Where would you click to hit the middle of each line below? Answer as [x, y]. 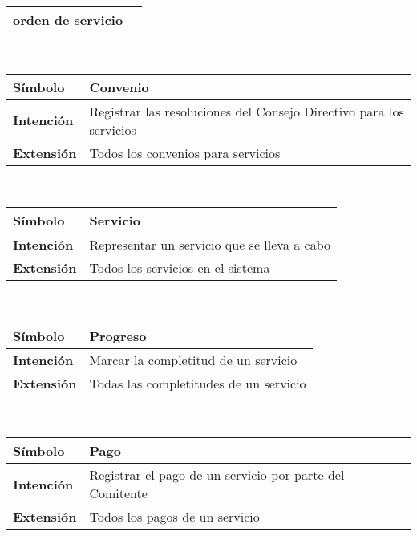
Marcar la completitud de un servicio [193, 359]
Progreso [118, 335]
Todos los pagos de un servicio [174, 517]
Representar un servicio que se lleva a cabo [210, 245]
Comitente [118, 493]
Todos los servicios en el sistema [180, 268]
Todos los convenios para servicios [185, 152]
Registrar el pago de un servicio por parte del [217, 475]
